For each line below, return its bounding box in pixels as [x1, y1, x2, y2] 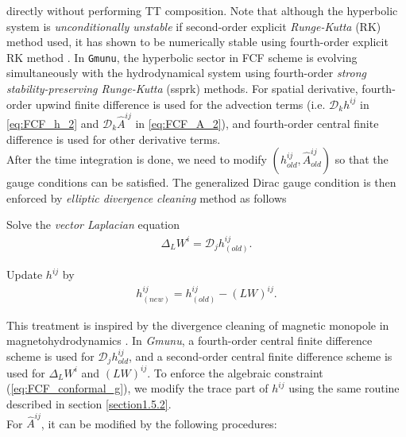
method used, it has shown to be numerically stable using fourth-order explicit [6, 33, 389, 50]
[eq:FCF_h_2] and [6, 114, 99, 131]
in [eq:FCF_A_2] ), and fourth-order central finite [135, 114, 379, 131]
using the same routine [288, 380, 400, 396]
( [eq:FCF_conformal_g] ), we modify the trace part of [6, 380, 269, 396]
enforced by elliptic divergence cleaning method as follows [6, 189, 287, 206]
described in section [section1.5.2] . [6, 396, 172, 412]
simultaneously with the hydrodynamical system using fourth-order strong [6, 64, 366, 81]
